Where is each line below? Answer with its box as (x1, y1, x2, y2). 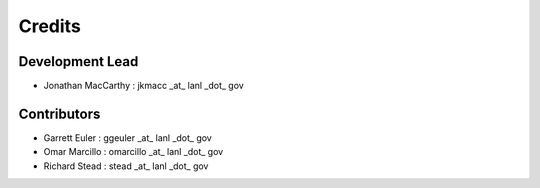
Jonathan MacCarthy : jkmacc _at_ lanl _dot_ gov (43, 80, 244, 92)
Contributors (18, 105, 101, 122)
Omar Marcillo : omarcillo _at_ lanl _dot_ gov (43, 146, 224, 158)
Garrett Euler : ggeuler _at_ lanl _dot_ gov (43, 131, 212, 144)
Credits (18, 15, 82, 37)
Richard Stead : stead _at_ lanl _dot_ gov (43, 160, 209, 172)
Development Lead (18, 53, 139, 70)
